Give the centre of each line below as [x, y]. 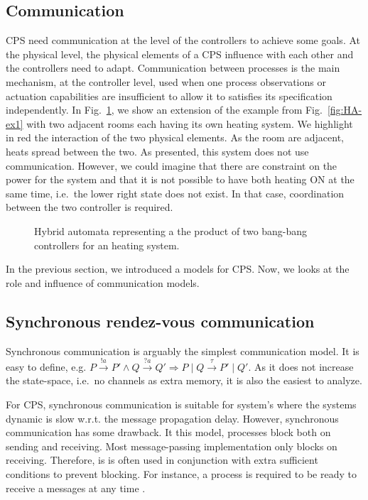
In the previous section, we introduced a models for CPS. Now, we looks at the [178, 269]
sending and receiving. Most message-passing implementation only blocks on [172, 446]
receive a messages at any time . [76, 488]
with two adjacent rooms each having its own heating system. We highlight [190, 123]
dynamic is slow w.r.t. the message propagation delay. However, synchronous [172, 418]
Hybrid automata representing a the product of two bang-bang [171, 230]
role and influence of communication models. [103, 282]
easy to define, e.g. [46, 366]
